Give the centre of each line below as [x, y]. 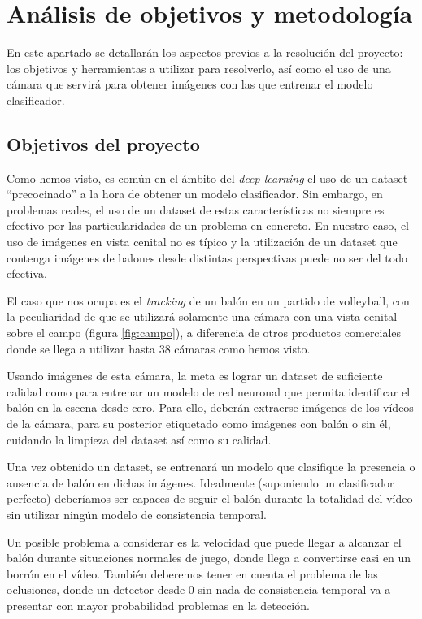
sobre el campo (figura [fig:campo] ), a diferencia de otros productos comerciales [204, 333]
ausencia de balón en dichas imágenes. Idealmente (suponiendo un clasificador [200, 482]
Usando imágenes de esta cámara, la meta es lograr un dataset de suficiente [195, 376]
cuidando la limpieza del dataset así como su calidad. [139, 439]
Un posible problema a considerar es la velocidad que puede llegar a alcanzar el [204, 541]
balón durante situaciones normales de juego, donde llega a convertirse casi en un [209, 558]
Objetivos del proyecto [103, 143]
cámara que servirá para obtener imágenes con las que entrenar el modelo [190, 84]
